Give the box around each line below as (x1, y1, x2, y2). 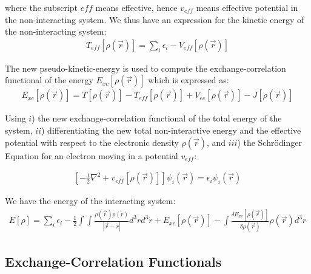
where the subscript (5, 1, 78, 13)
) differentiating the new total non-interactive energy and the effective (41, 124, 301, 137)
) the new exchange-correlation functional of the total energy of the (32, 112, 282, 125)
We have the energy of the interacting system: (5, 194, 176, 207)
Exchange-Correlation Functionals (5, 252, 222, 270)
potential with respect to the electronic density (5, 135, 179, 148)
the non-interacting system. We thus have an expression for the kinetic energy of (5, 13, 304, 26)
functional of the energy (5, 74, 93, 86)
